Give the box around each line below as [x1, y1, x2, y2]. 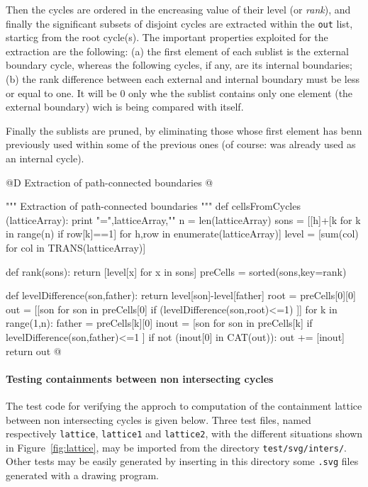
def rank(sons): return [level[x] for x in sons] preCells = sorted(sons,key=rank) [6, 264, 347, 279]
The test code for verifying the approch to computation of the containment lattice [6, 398, 362, 413]
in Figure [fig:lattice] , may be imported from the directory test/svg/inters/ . [6, 440, 347, 454]
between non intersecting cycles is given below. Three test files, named [6, 412, 311, 427]
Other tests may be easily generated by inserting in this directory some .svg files [6, 454, 359, 469]
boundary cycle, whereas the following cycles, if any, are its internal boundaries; [6, 57, 352, 72]
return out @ [6, 343, 62, 358]
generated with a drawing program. [6, 468, 160, 483]
